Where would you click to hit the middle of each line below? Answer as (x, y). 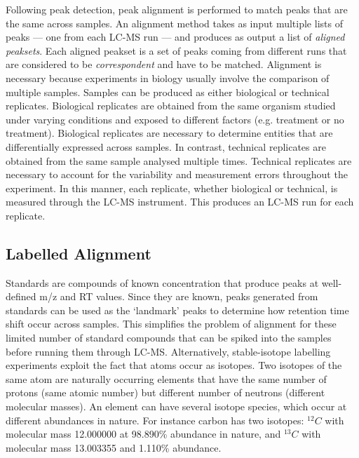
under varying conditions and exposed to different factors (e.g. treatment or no (175, 119)
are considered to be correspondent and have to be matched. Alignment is (164, 64)
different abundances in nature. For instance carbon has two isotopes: (155, 420)
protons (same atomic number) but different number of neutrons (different (165, 392)
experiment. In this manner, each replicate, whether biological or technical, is (172, 188)
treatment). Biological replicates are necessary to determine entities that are (169, 133)
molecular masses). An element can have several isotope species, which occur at (176, 406)
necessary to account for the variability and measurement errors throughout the (177, 174)
